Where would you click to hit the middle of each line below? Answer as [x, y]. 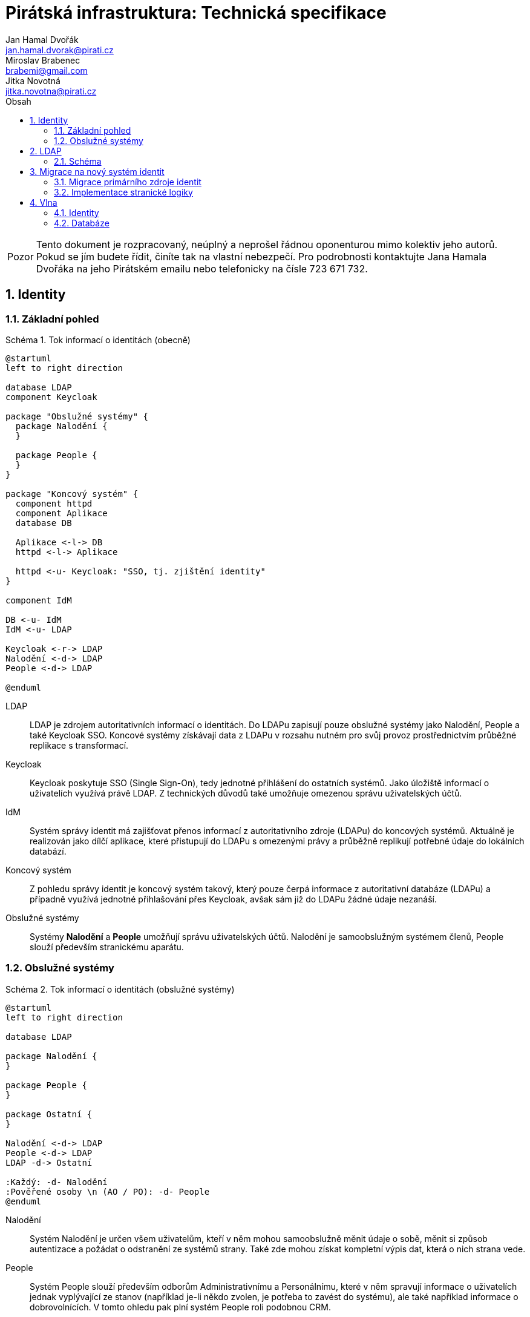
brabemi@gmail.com [47, 70]
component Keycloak [51, 397]
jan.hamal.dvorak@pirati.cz [60, 50]
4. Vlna [44, 202]
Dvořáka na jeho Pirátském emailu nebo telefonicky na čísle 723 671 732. [202, 268]
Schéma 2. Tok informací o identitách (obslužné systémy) [120, 989]
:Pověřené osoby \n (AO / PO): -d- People [108, 1191]
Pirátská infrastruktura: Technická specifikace [196, 13]
